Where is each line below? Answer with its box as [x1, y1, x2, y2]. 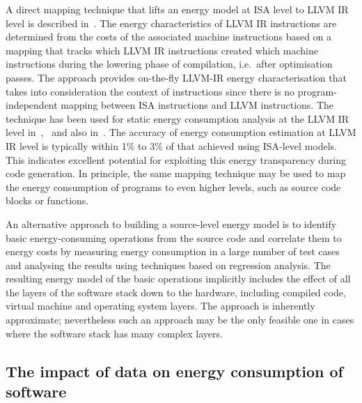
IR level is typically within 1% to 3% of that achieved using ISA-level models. [6, 138, 337, 153]
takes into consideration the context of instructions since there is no [6, 84, 295, 98]
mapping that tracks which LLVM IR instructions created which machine [6, 43, 318, 57]
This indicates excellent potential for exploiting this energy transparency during [6, 152, 346, 167]
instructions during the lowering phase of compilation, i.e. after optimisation [6, 56, 333, 71]
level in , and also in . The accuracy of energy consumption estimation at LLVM [6, 125, 356, 139]
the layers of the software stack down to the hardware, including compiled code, [6, 284, 346, 299]
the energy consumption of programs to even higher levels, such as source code [6, 179, 341, 194]
